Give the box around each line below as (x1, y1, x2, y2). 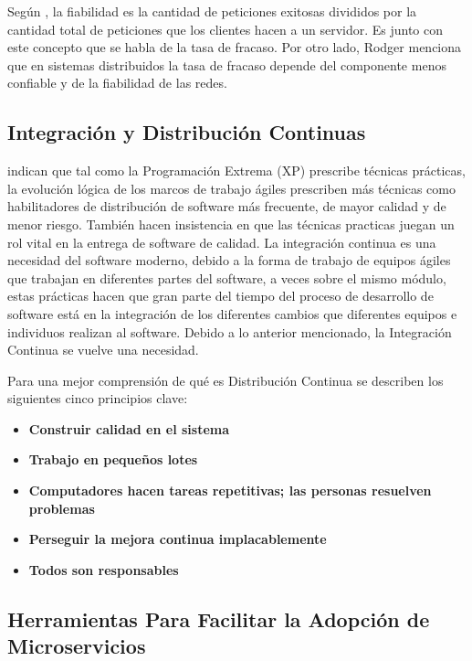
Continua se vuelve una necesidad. (7, 340, 199, 359)
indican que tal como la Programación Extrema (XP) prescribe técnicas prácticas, (7, 161, 466, 180)
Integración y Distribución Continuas (7, 118, 366, 146)
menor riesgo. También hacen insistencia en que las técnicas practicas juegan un (7, 214, 455, 233)
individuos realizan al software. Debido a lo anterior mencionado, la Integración (7, 322, 452, 341)
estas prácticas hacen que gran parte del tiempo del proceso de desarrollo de (7, 286, 434, 305)
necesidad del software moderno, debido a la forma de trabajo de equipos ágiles (7, 251, 451, 270)
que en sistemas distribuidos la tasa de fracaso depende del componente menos (7, 55, 446, 74)
